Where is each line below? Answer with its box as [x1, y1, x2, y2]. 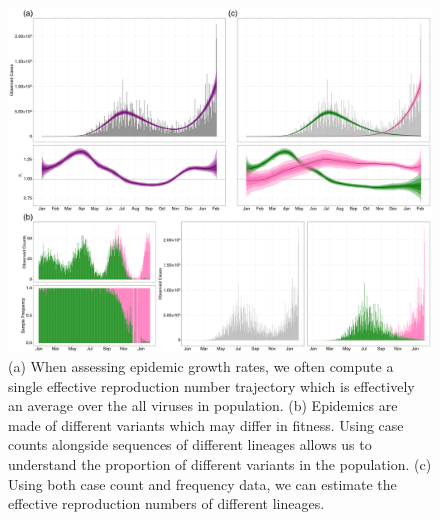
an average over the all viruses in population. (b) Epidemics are [8, 395, 398, 416]
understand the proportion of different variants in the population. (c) [8, 454, 432, 475]
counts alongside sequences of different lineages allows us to [8, 434, 372, 455]
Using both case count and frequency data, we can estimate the [8, 473, 397, 494]
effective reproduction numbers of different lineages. [8, 493, 325, 514]
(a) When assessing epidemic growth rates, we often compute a [8, 356, 394, 377]
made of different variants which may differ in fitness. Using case [8, 414, 404, 435]
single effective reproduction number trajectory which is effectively [8, 375, 415, 396]
